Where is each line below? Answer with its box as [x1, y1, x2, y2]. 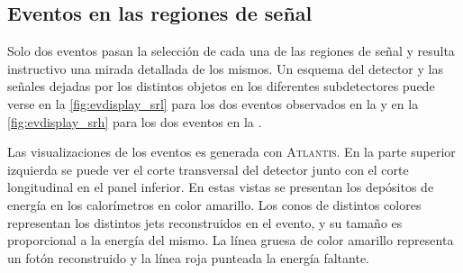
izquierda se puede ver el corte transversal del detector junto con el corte [7, 159, 409, 178]
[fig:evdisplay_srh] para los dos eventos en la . [7, 112, 262, 131]
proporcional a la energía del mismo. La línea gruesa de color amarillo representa [7, 231, 454, 250]
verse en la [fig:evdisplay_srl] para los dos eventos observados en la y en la [7, 94, 419, 113]
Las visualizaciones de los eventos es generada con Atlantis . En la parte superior [7, 142, 456, 161]
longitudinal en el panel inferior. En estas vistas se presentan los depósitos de [7, 177, 434, 196]
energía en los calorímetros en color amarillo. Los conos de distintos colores [7, 195, 422, 214]
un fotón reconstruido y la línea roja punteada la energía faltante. [7, 248, 370, 267]
